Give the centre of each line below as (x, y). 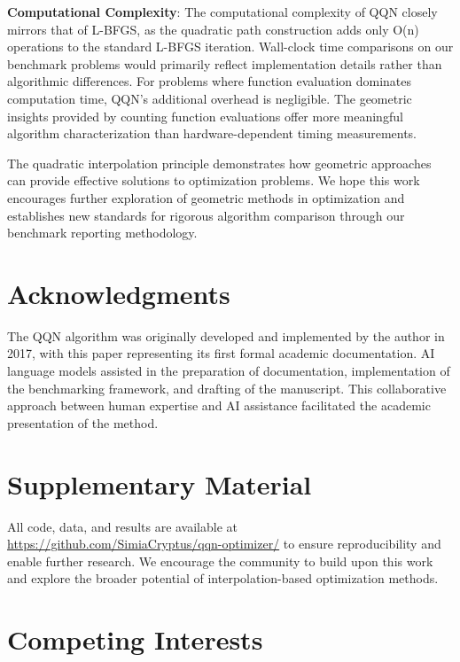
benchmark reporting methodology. (102, 233)
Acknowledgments (119, 293)
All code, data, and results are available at (123, 526)
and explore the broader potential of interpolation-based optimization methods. (223, 578)
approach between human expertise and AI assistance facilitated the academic (219, 405)
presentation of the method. (83, 422)
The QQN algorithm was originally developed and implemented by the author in (226, 335)
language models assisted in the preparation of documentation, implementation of (229, 371)
